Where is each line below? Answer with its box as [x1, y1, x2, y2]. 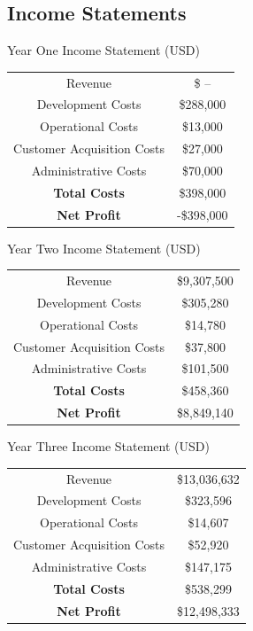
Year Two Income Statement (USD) [7, 238, 201, 257]
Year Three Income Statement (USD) [7, 437, 210, 456]
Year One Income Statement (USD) [7, 41, 200, 59]
